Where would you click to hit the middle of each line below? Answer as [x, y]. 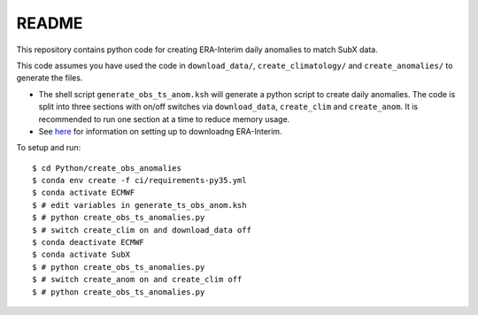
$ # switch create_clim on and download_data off [142, 230]
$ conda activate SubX [81, 255]
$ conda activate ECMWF [84, 193]
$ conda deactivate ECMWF [89, 242]
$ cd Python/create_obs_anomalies [107, 168]
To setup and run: [49, 148]
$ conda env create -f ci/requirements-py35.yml [139, 181]
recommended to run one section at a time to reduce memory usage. [164, 119]
